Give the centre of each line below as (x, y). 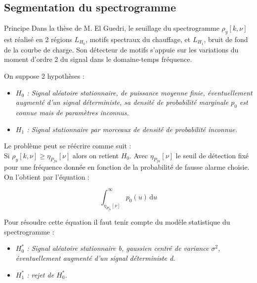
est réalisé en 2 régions (38, 39)
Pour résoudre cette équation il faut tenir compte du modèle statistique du (117, 222)
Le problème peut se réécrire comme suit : (68, 146)
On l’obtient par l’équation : (47, 176)
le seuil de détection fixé (212, 155)
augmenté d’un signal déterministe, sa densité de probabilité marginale (122, 102)
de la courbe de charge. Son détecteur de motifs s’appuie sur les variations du (121, 49)
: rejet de (41, 274)
